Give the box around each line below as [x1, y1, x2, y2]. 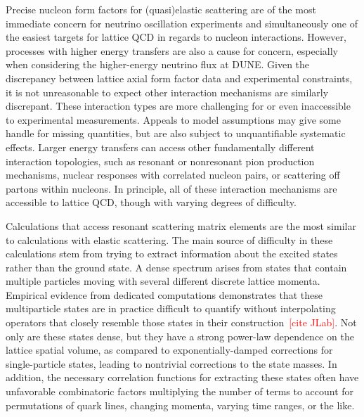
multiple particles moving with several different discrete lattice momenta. [6, 274, 320, 288]
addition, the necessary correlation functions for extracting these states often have [6, 370, 359, 385]
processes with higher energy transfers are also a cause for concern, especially [6, 43, 338, 58]
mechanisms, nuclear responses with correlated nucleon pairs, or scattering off [6, 167, 340, 182]
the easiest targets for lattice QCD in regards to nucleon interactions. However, [6, 30, 346, 44]
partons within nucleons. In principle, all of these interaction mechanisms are [6, 181, 337, 195]
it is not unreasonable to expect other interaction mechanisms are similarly [6, 84, 329, 99]
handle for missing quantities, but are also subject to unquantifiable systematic [6, 126, 346, 141]
